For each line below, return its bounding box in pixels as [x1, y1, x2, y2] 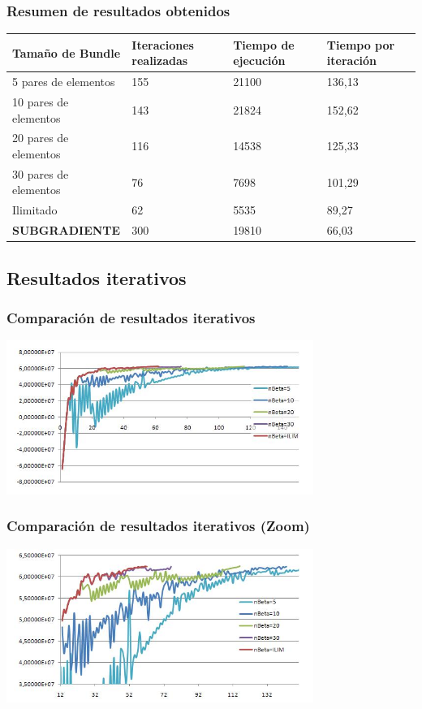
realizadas [131, 52, 188, 69]
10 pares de [12, 93, 69, 110]
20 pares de [12, 129, 69, 146]
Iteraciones [131, 36, 194, 53]
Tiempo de [233, 36, 295, 53]
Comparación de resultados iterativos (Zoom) [6, 516, 310, 536]
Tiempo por [326, 36, 395, 53]
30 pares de [12, 165, 69, 182]
